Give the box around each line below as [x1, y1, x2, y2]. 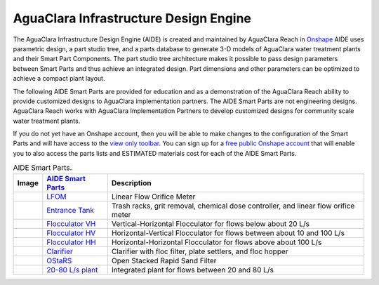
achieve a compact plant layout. [13, 74, 105, 83]
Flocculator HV [46, 228, 96, 238]
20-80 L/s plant [46, 265, 98, 274]
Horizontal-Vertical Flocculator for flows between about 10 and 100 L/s [111, 228, 345, 238]
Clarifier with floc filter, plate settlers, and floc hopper [111, 246, 288, 256]
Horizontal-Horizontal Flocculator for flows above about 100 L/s [111, 237, 322, 247]
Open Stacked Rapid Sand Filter [111, 256, 217, 265]
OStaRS [46, 256, 72, 265]
